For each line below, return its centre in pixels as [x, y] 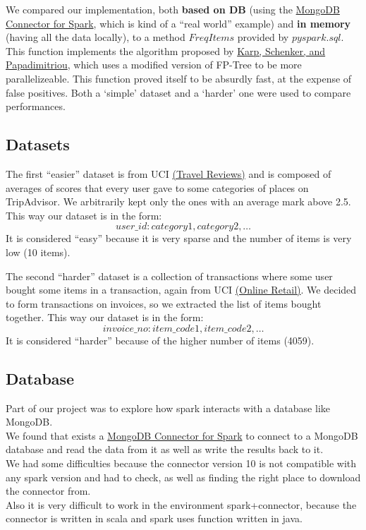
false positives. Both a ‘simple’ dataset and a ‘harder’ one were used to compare [178, 92]
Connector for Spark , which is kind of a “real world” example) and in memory [178, 23]
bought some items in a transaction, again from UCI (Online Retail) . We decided [181, 290]
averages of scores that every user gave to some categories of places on [157, 187]
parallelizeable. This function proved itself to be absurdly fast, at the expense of [179, 78]
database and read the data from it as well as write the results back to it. [165, 449]
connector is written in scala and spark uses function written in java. [154, 518]
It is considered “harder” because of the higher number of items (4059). [160, 340]
